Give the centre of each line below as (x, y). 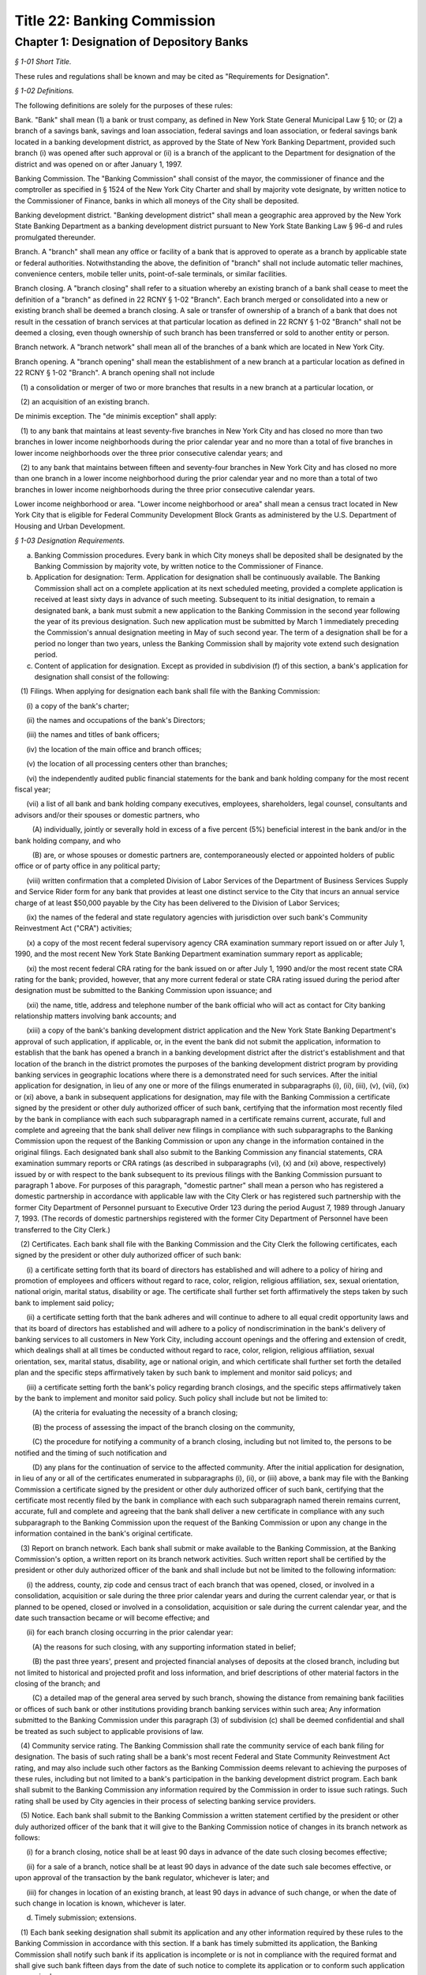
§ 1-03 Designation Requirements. (70, 540)
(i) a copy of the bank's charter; (78, 705)
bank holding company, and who (68, 841)
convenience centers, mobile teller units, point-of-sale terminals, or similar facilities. (151, 274)
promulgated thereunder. (55, 237)
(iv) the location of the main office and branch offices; (114, 749)
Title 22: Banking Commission (115, 21)
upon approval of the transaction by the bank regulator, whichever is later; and (142, 1878)
